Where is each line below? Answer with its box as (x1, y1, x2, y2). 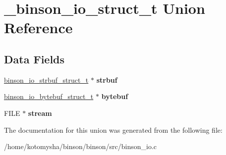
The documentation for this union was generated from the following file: (4, 124, 223, 135)
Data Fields (4, 51, 65, 66)
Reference (4, 17, 73, 38)
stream (28, 107, 52, 118)
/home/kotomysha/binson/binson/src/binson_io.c (4, 141, 157, 152)
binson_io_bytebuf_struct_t (4, 91, 94, 102)
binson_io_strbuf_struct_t (4, 74, 89, 85)
